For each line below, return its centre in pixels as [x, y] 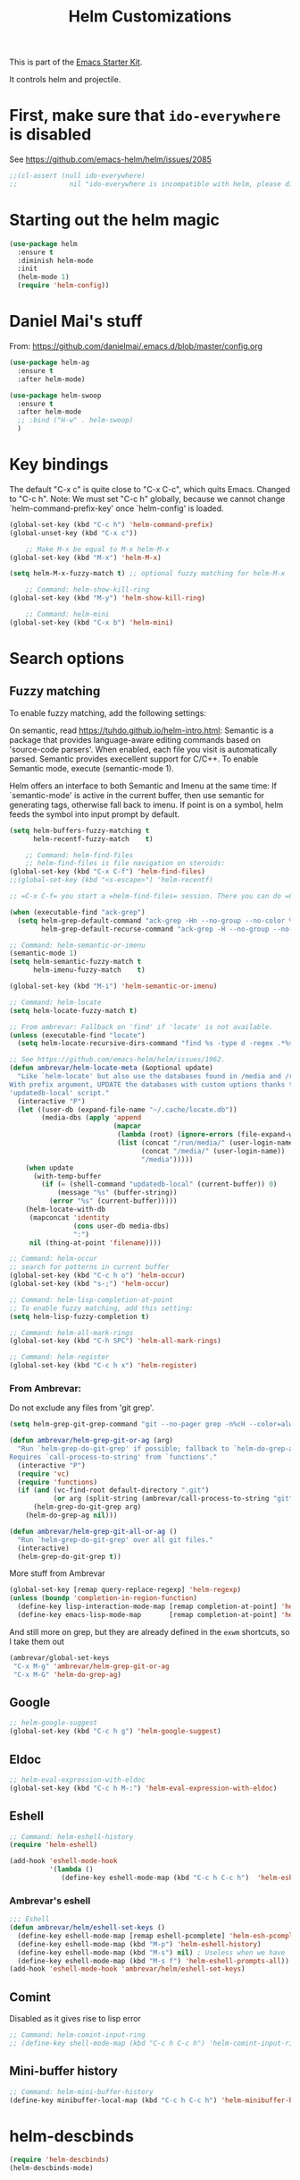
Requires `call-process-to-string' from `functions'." [113, 1457]
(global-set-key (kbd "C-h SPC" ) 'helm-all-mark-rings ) [115, 1341]
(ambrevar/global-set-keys [59, 1657]
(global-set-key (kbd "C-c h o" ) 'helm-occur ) [97, 1276]
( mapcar [127, 1126]
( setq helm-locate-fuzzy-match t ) [74, 1010]
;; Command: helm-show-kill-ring [87, 590]
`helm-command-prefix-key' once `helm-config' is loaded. [117, 508]
